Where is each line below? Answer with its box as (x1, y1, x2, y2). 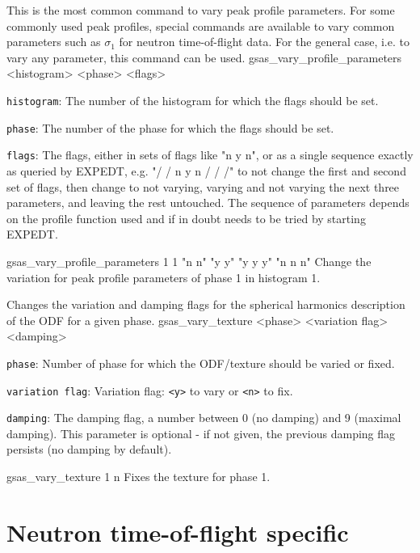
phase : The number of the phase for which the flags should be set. (6, 119, 334, 136)
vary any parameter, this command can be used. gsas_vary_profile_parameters (6, 49, 402, 65)
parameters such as (6, 33, 101, 50)
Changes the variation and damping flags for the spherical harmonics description (6, 296, 405, 313)
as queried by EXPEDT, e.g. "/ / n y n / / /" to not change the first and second (6, 162, 406, 179)
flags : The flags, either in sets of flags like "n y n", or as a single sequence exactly (6, 146, 414, 163)
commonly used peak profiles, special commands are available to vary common (6, 17, 395, 34)
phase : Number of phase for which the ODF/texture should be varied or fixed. (6, 354, 395, 371)
